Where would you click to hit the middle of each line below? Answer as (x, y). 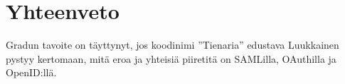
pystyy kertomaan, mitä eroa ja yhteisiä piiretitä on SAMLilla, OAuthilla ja (171, 58)
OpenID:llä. (31, 72)
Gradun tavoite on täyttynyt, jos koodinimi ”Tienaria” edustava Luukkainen (172, 45)
